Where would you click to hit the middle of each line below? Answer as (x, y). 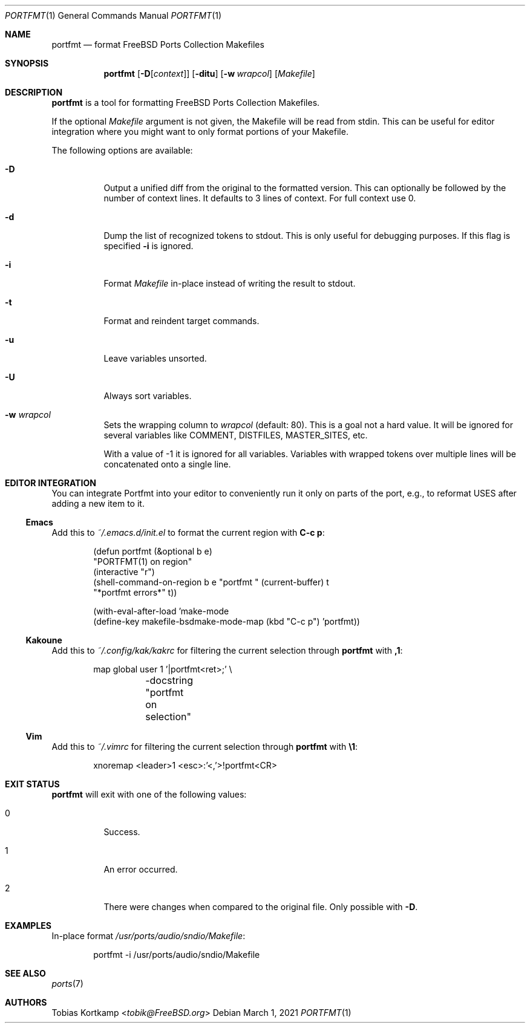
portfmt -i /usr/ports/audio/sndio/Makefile (177, 955)
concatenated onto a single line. (167, 464)
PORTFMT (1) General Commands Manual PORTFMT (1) (113, 15)
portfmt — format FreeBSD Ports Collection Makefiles (158, 44)
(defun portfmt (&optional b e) (153, 551)
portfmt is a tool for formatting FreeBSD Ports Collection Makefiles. (186, 102)
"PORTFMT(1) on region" (143, 561)
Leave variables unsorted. (155, 358)
